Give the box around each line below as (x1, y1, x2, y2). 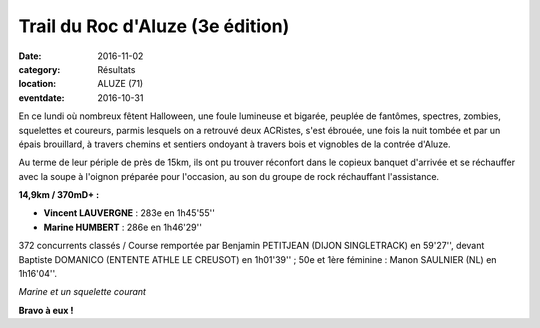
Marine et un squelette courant (18, 286, 147, 298)
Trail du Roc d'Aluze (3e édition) (18, 15, 290, 37)
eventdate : (18, 91, 65, 104)
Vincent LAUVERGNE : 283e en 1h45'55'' (43, 207, 215, 219)
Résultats (97, 63, 136, 75)
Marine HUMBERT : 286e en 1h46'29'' (43, 221, 202, 233)
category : (18, 63, 61, 75)
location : (18, 78, 57, 90)
